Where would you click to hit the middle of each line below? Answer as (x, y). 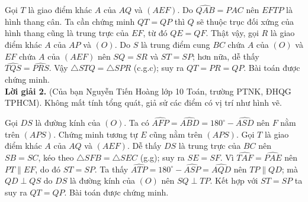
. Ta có (137, 122)
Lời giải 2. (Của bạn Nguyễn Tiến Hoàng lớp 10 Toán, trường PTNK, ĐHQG (148, 91)
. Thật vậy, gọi (232, 33)
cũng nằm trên (176, 134)
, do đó (48, 169)
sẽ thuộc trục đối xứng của (246, 21)
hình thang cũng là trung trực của (67, 33)
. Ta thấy (111, 169)
